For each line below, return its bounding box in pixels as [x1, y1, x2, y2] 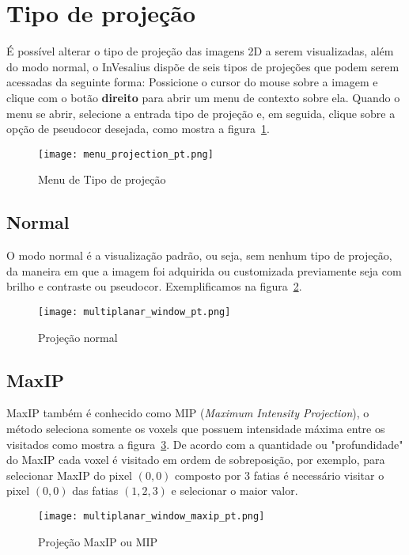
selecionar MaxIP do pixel [6, 466, 132, 483]
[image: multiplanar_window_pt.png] [38, 306, 231, 317]
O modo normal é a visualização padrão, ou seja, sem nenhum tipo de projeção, [6, 247, 392, 264]
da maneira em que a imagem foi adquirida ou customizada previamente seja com [6, 262, 402, 279]
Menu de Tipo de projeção [38, 171, 166, 188]
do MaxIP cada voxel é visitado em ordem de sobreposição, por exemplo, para [6, 451, 385, 468]
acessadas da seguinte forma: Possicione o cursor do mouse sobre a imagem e [6, 74, 378, 90]
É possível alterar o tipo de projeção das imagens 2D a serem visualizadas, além [6, 43, 394, 59]
